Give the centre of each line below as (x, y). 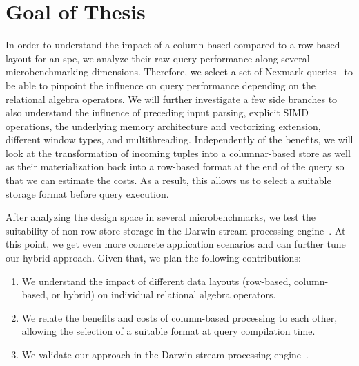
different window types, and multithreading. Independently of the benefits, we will (179, 139)
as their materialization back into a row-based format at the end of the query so (175, 166)
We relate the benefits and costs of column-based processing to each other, (179, 317)
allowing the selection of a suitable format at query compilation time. (168, 331)
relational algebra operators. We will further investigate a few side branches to (172, 99)
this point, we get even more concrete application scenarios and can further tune (176, 244)
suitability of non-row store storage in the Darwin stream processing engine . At (176, 230)
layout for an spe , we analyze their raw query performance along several (158, 58)
